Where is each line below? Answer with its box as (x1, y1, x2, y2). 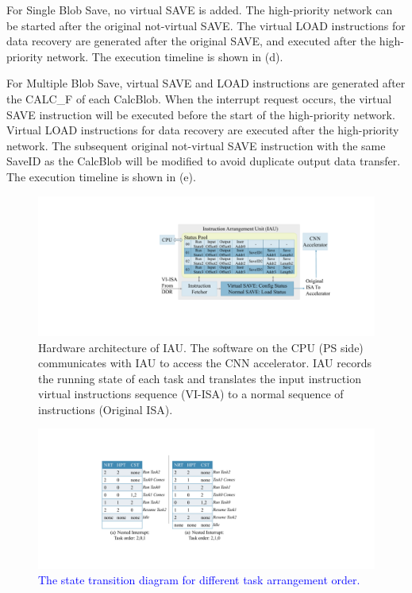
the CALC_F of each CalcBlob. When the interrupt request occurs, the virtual (6, 90, 392, 107)
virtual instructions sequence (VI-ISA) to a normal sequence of (38, 386, 344, 402)
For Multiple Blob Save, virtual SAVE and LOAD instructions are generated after (6, 75, 406, 91)
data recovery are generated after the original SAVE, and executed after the (6, 33, 376, 49)
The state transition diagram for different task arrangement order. (38, 572, 360, 588)
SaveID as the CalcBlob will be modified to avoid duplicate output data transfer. (6, 153, 401, 169)
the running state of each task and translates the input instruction (38, 370, 361, 386)
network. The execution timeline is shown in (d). (46, 48, 283, 64)
